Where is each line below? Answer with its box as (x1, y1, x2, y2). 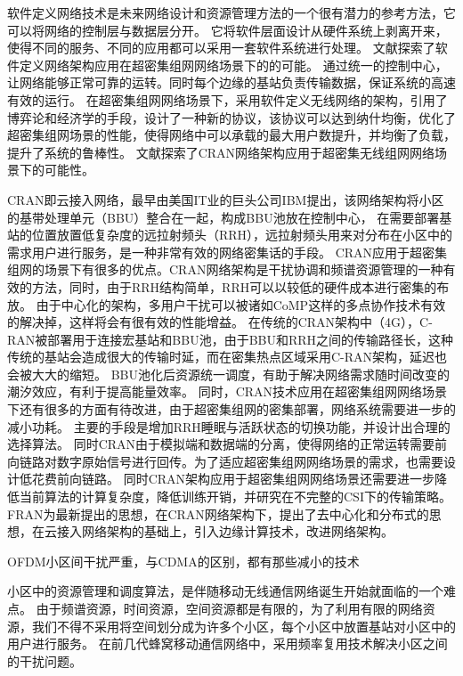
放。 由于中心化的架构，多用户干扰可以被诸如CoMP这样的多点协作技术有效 (7, 295, 446, 314)
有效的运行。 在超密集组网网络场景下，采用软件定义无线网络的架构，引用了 (7, 90, 448, 109)
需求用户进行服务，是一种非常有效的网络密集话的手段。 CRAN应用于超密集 (7, 242, 448, 261)
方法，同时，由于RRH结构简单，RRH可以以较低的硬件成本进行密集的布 (31, 277, 450, 296)
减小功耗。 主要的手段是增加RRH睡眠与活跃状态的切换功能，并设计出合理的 (7, 417, 451, 436)
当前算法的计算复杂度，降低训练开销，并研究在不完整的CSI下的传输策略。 (19, 487, 451, 506)
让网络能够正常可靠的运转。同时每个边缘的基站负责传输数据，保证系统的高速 (7, 73, 456, 92)
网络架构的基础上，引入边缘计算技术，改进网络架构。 (81, 522, 394, 541)
